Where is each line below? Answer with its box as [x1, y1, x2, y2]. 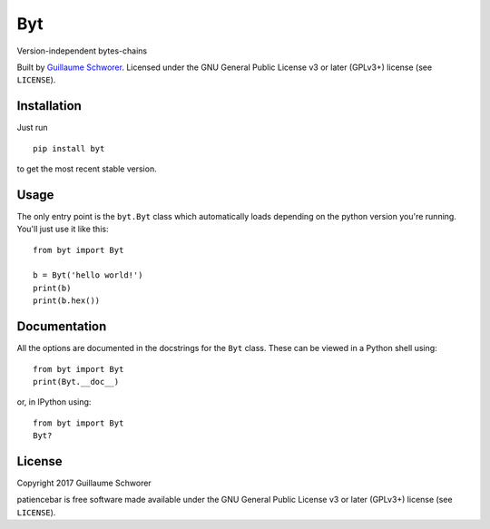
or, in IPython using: [16, 397, 92, 407]
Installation [16, 98, 82, 113]
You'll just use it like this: [16, 223, 109, 235]
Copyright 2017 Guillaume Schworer [16, 477, 152, 489]
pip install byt [33, 143, 105, 153]
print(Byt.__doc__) [33, 377, 120, 387]
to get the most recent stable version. [16, 163, 158, 174]
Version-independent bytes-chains [16, 45, 148, 56]
